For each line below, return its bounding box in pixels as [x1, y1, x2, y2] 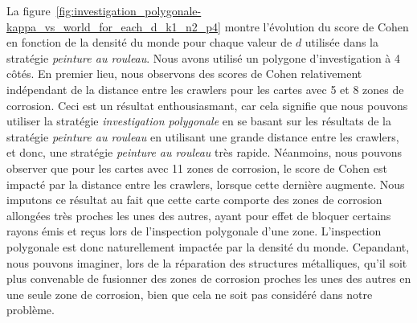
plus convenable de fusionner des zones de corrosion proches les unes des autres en [6, 270, 411, 287]
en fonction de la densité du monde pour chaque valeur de [6, 34, 292, 51]
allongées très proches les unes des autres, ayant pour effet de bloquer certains [6, 206, 391, 223]
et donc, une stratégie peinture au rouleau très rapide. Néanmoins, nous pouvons [6, 144, 403, 161]
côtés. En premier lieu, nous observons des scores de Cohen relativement [6, 65, 362, 82]
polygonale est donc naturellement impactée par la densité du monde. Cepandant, [6, 238, 410, 255]
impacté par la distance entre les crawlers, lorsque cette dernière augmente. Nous [6, 175, 405, 192]
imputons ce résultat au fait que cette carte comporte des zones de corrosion [6, 191, 382, 208]
